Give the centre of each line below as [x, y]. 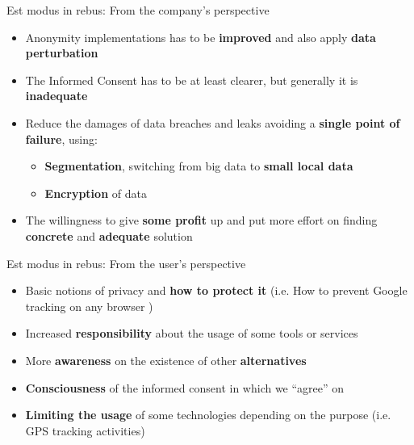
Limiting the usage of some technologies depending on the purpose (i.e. [208, 415]
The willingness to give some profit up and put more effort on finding [201, 220]
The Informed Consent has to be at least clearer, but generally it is [192, 80]
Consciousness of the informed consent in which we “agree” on [185, 387]
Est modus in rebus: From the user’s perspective [126, 263]
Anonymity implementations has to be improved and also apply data [201, 37]
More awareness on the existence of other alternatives [166, 360]
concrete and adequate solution [109, 235]
